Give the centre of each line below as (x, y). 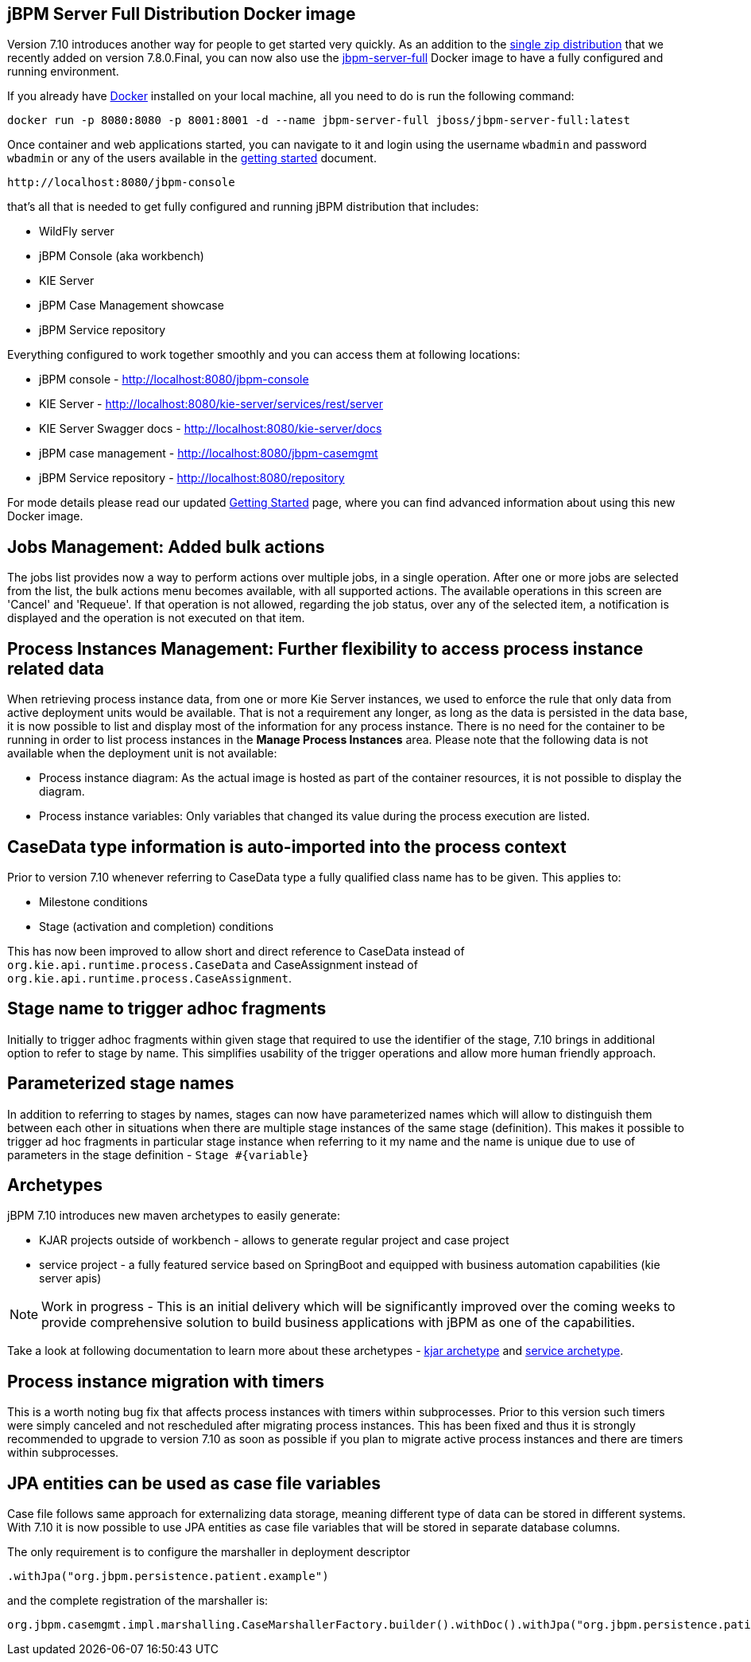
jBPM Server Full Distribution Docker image (182, 14)
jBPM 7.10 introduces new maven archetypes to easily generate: (174, 1216)
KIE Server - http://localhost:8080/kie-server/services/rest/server (211, 404)
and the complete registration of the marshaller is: (138, 1601)
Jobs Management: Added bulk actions (166, 547)
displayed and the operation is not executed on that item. (156, 618)
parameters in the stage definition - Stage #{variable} (158, 1154)
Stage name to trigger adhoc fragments (167, 1009)
